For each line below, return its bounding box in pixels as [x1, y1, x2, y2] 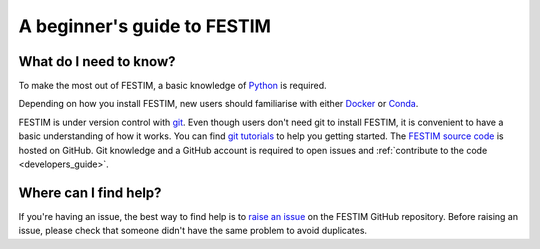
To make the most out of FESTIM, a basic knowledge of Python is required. [18, 80, 327, 92]
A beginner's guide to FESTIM [18, 15, 272, 37]
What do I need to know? [18, 53, 176, 70]
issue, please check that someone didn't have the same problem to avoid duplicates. [18, 225, 368, 237]
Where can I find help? [18, 184, 162, 201]
